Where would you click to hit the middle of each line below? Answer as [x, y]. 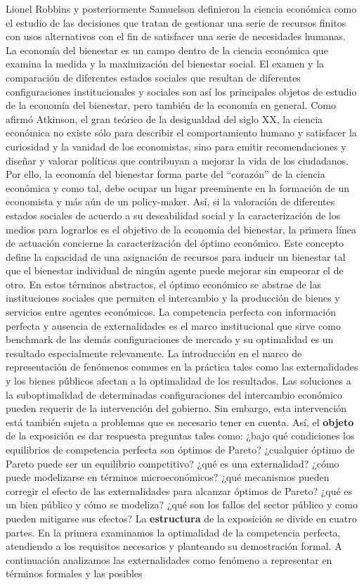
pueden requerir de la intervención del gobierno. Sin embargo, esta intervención [176, 408]
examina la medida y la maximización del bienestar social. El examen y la [165, 64]
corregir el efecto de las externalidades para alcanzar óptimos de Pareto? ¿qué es [179, 490]
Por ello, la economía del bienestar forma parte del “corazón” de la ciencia [165, 174]
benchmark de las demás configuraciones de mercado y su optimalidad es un [170, 339]
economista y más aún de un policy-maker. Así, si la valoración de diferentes [170, 201]
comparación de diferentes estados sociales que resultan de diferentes [153, 77]
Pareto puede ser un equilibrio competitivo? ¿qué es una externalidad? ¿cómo [173, 463]
